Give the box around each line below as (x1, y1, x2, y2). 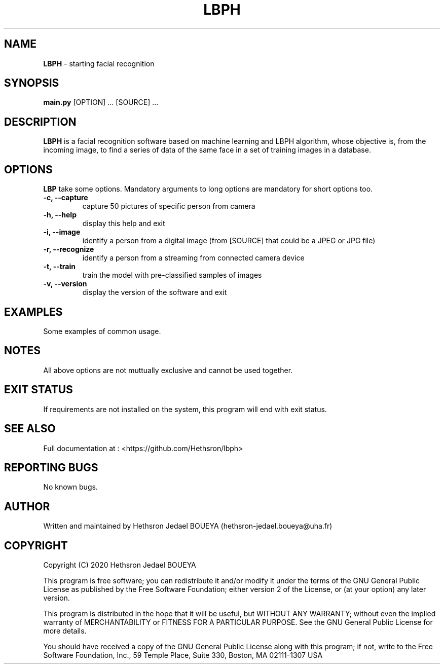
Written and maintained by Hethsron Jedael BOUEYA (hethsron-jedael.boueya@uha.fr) (43, 522, 332, 531)
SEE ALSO (4, 422, 56, 435)
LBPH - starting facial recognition (43, 59, 155, 68)
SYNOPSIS (4, 77, 59, 90)
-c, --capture (43, 193, 88, 202)
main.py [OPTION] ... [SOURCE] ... (43, 98, 159, 107)
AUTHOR (4, 500, 50, 513)
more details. (43, 626, 87, 636)
